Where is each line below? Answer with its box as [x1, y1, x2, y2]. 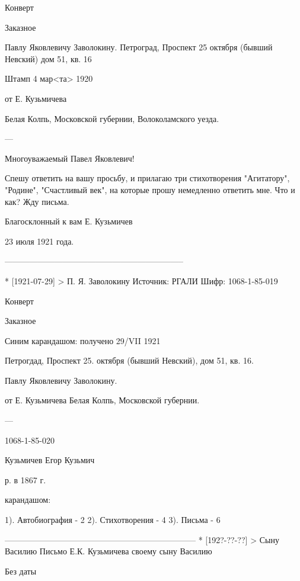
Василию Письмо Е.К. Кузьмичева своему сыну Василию [5, 545, 212, 557]
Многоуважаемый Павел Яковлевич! [5, 152, 135, 164]
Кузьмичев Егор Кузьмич [5, 454, 95, 466]
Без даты [5, 564, 37, 577]
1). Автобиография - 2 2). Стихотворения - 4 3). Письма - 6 [5, 513, 221, 526]
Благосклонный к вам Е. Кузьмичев [5, 215, 133, 227]
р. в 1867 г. [5, 473, 46, 486]
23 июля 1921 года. [5, 235, 74, 247]
